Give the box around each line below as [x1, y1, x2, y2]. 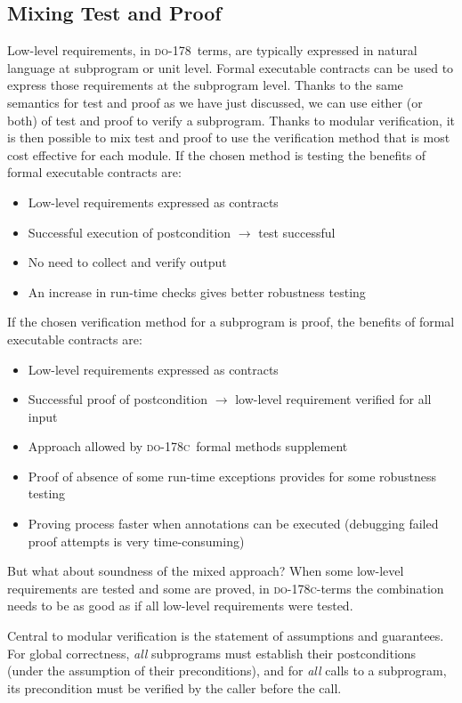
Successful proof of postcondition [28, 390, 208, 408]
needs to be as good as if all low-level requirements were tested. [7, 596, 353, 615]
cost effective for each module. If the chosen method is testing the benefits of [7, 145, 426, 164]
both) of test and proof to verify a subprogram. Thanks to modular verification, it [7, 110, 455, 129]
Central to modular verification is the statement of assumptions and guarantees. [7, 626, 444, 645]
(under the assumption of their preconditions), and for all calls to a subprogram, [7, 661, 447, 680]
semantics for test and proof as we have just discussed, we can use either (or [7, 93, 423, 111]
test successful [258, 222, 336, 241]
